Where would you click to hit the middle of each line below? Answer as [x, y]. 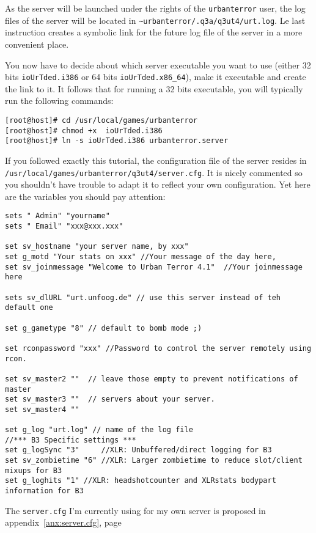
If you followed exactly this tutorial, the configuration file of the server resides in [156, 160]
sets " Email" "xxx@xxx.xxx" [64, 226]
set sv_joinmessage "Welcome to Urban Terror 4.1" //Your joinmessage [154, 267]
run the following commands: [59, 101]
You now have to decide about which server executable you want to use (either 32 [158, 64]
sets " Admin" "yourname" [57, 216]
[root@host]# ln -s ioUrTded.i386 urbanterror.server [117, 141]
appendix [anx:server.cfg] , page [63, 522]
